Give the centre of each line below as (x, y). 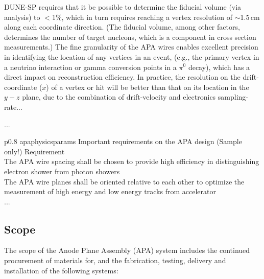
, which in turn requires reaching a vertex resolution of (147, 17)
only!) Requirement (34, 151)
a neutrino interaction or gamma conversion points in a (90, 67)
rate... (13, 107)
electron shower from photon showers (62, 171)
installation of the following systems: (61, 270)
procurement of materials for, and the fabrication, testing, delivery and (115, 260)
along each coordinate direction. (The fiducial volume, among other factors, (122, 27)
